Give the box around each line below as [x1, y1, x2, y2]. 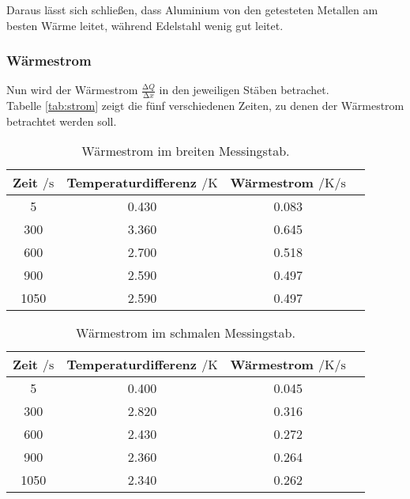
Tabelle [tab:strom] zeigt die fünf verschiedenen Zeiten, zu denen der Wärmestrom [6, 97, 404, 114]
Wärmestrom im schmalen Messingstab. [76, 323, 295, 342]
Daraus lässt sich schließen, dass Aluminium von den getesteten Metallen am [6, 2, 378, 17]
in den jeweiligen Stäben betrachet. [159, 81, 329, 98]
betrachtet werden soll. [6, 112, 117, 129]
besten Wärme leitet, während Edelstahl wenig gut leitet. [6, 17, 284, 33]
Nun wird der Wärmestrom [6, 81, 138, 98]
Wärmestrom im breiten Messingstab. [81, 142, 290, 161]
